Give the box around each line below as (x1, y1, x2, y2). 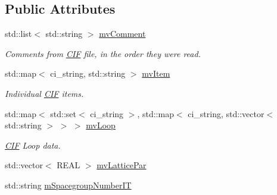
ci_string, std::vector (188, 107, 264, 119)
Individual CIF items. (5, 87, 84, 99)
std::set (50, 107, 77, 119)
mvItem (142, 67, 170, 80)
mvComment (99, 27, 146, 40)
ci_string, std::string (50, 67, 126, 80)
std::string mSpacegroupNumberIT (5, 178, 132, 191)
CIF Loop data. (5, 139, 61, 151)
